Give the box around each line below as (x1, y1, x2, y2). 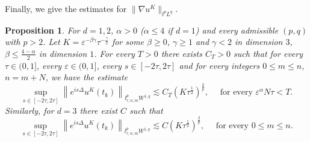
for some (111, 35, 144, 48)
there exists (161, 47, 202, 59)
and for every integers (179, 59, 260, 71)
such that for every (234, 47, 303, 59)
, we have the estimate (45, 71, 128, 83)
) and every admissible (195, 23, 279, 36)
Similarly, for (5, 104, 54, 116)
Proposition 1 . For (5, 23, 80, 36)
